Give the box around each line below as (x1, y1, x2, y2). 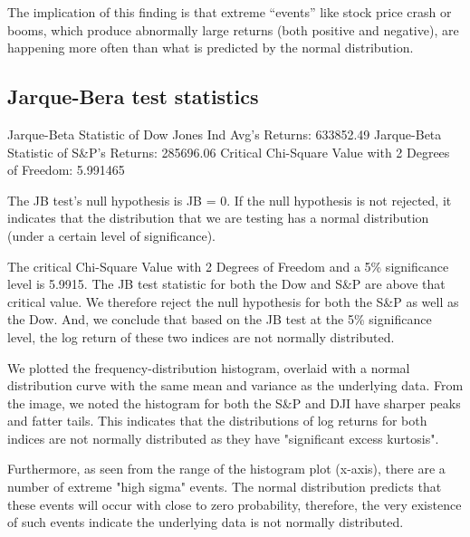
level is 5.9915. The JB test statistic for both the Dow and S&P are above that (7, 274, 446, 293)
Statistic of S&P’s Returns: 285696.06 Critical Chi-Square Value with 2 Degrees (7, 142, 450, 161)
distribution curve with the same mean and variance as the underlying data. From (7, 376, 464, 395)
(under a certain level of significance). (7, 225, 216, 245)
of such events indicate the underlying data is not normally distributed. (7, 513, 404, 532)
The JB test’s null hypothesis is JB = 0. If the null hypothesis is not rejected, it (7, 190, 452, 209)
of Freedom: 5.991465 (7, 160, 125, 179)
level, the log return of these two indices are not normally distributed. (7, 327, 395, 346)
